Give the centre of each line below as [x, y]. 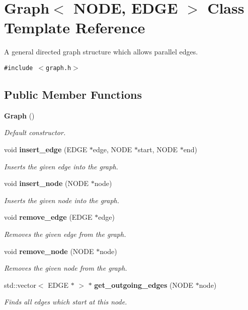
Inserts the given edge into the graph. [61, 166]
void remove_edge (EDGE [48, 217]
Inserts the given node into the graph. [62, 200]
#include [19, 68]
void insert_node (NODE [47, 183]
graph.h [59, 68]
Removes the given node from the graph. [66, 268]
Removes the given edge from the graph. [65, 234]
